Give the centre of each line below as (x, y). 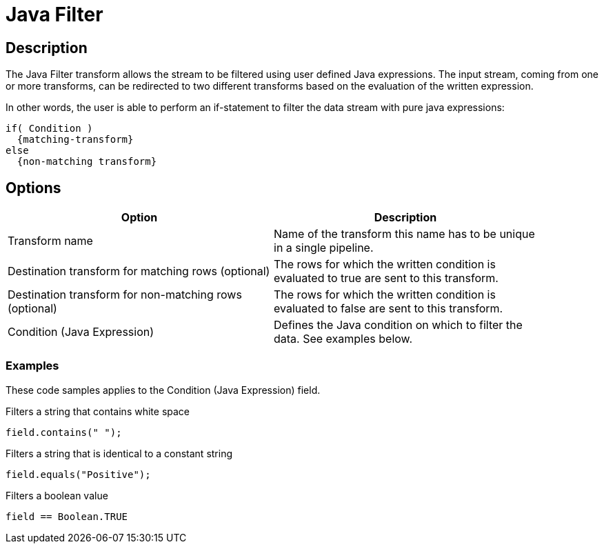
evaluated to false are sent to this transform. (389, 309)
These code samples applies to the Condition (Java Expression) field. (163, 390)
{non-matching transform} (87, 162)
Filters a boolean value (57, 495)
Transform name (50, 241)
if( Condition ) (49, 129)
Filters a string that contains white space (98, 411)
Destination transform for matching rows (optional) (139, 271)
